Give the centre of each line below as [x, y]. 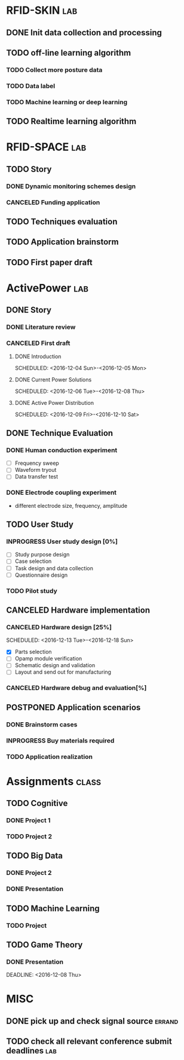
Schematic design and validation [55, 665]
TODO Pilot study [32, 590]
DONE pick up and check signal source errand [92, 1021]
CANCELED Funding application [53, 202]
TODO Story [29, 169]
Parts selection [33, 652]
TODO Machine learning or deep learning [67, 102]
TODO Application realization [49, 756]
